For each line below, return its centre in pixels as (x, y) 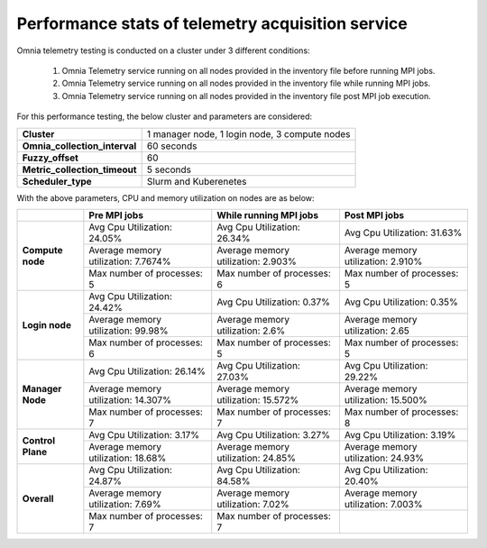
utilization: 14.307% (130, 399)
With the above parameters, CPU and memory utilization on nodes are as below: (165, 197)
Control (39, 441)
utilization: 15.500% (386, 399)
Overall (38, 498)
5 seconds (169, 169)
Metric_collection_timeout (79, 169)
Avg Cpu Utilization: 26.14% (147, 371)
